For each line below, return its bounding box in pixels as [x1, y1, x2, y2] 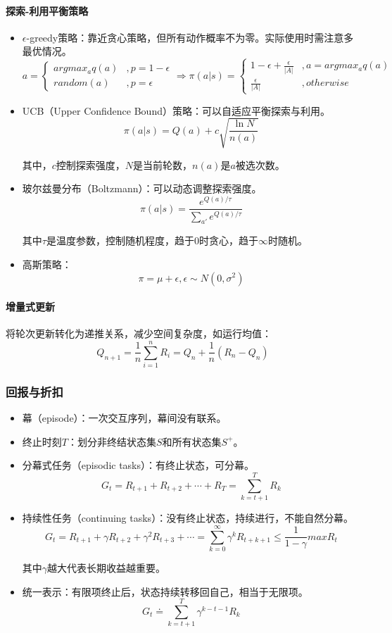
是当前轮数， [133, 157, 193, 172]
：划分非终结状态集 [67, 434, 156, 449]
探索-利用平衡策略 [6, 3, 89, 18]
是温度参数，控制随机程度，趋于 [46, 233, 194, 248]
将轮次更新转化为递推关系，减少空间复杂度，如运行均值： [6, 326, 272, 341]
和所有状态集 [162, 434, 222, 449]
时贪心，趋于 [198, 233, 258, 248]
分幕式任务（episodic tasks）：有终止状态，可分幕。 [22, 458, 255, 472]
